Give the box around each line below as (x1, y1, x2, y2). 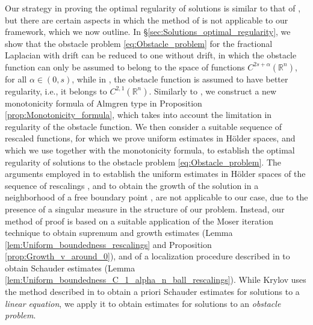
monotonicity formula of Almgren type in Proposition (5, 96, 202, 109)
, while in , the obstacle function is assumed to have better (72, 72, 288, 85)
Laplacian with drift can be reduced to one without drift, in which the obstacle (5, 49, 297, 61)
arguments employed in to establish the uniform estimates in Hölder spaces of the (5, 167, 306, 180)
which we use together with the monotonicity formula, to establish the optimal (5, 143, 295, 156)
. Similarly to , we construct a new (149, 84, 277, 97)
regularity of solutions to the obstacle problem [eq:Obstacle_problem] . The (5, 155, 281, 168)
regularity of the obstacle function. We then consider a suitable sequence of (5, 120, 282, 132)
